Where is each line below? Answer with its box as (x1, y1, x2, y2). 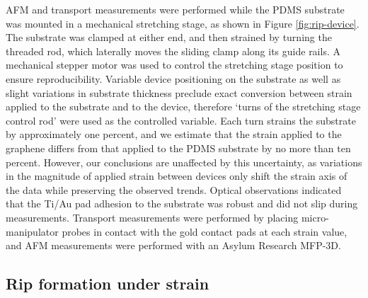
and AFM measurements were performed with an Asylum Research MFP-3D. (6, 238, 341, 253)
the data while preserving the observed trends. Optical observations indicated (6, 182, 342, 197)
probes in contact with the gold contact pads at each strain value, (62, 224, 347, 239)
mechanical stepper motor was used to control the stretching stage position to (6, 57, 343, 72)
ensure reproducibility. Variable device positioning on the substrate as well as (6, 71, 341, 86)
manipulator (6, 224, 59, 239)
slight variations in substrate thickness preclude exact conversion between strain (6, 85, 352, 100)
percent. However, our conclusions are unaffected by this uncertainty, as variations (6, 154, 362, 169)
